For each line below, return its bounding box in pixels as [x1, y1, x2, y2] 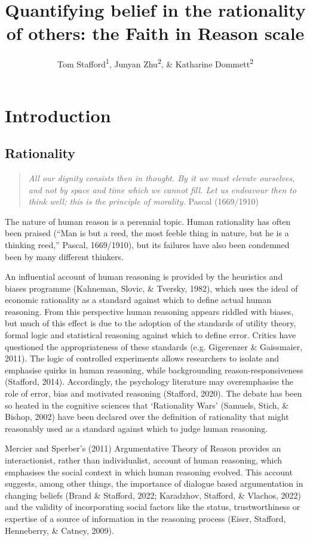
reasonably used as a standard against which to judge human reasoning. [5, 422, 268, 434]
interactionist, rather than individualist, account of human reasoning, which [5, 454, 283, 466]
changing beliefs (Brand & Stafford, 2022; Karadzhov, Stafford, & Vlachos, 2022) [5, 489, 301, 501]
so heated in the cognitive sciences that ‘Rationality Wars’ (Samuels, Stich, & [5, 398, 289, 411]
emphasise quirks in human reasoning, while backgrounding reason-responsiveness [5, 363, 303, 376]
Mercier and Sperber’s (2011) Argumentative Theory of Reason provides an [5, 442, 281, 455]
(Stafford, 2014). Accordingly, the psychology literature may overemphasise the [5, 375, 294, 388]
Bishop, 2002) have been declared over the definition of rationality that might [5, 410, 289, 423]
